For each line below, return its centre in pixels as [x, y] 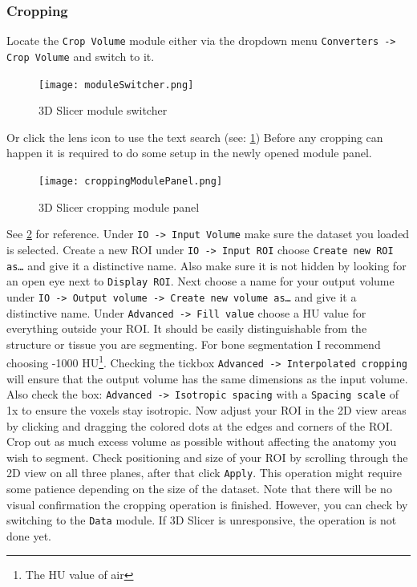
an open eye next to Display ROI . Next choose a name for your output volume [200, 281]
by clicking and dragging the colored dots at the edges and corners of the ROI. [200, 425]
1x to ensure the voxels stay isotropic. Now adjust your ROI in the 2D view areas [206, 409]
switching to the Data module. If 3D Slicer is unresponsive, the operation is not [202, 520]
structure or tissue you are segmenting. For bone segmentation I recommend [194, 344]
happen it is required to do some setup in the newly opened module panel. [189, 153]
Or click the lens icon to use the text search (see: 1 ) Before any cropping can [195, 137]
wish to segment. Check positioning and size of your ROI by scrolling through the [207, 457]
